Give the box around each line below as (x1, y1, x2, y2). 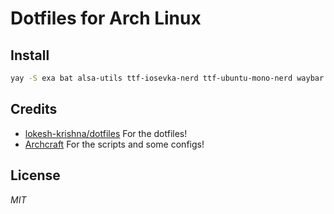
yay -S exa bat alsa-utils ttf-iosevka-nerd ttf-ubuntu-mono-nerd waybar (10, 73, 325, 83)
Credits (10, 101, 58, 118)
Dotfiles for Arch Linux (10, 7, 202, 30)
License (10, 167, 61, 184)
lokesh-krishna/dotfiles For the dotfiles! (24, 127, 188, 139)
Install (10, 47, 50, 64)
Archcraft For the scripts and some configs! (24, 138, 205, 150)
